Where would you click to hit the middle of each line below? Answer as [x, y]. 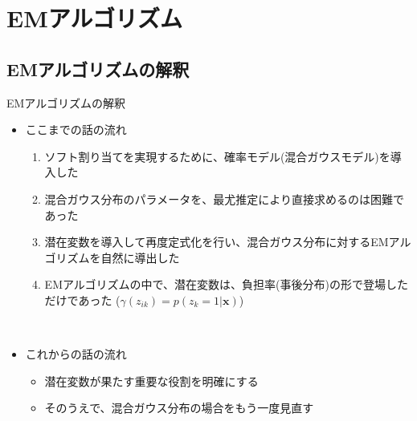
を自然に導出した [135, 257]
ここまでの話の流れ [76, 130]
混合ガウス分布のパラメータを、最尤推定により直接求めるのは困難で [224, 198]
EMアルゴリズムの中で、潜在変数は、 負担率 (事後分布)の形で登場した [226, 284]
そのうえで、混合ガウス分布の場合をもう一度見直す [179, 408]
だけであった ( [82, 300]
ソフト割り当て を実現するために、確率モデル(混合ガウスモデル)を [217, 156]
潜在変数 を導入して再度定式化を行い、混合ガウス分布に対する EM [217, 242]
